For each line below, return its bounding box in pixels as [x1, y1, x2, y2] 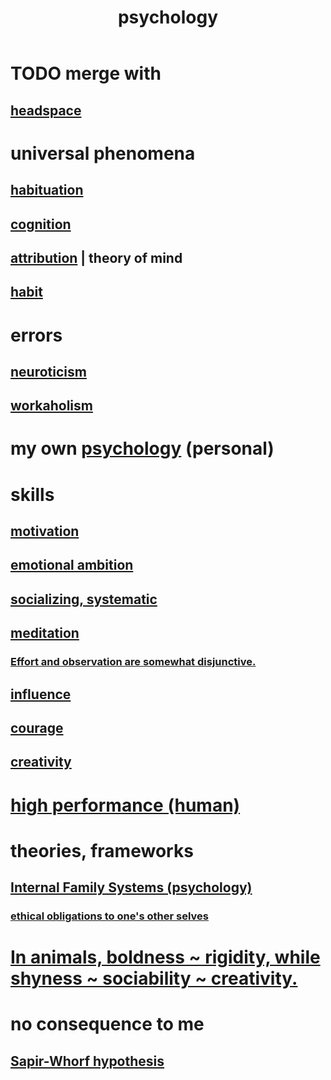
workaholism [10, 397, 93, 415]
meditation [10, 625, 80, 642]
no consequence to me [10, 1013, 205, 1036]
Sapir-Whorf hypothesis [10, 1052, 165, 1070]
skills [10, 483, 55, 506]
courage [10, 719, 64, 736]
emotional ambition [10, 557, 134, 574]
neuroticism [10, 363, 87, 380]
